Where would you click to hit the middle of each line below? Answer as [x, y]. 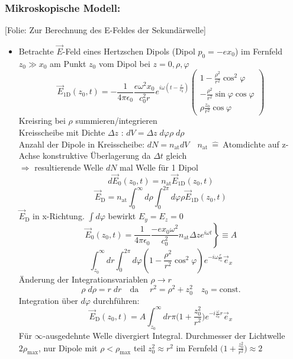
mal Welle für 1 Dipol [159, 167]
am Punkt [68, 63]
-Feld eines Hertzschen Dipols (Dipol [129, 51]
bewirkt [122, 216]
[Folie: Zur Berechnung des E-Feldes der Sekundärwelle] [105, 30]
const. [230, 290]
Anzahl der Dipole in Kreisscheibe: [82, 144]
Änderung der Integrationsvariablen [83, 279]
